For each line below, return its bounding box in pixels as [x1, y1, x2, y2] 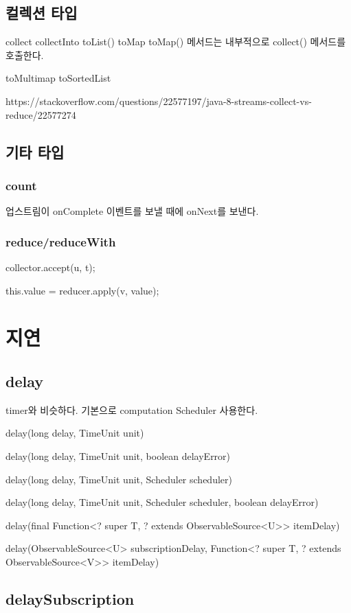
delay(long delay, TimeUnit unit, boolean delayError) [5, 448, 231, 463]
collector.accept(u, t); [5, 259, 95, 274]
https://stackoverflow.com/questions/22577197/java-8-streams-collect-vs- [5, 93, 312, 108]
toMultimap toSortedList [5, 71, 111, 85]
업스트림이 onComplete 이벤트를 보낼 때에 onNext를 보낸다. [5, 204, 259, 218]
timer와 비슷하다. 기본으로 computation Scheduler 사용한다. [5, 402, 258, 417]
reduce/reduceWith [5, 233, 116, 250]
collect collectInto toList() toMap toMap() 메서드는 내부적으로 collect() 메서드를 [5, 34, 346, 49]
